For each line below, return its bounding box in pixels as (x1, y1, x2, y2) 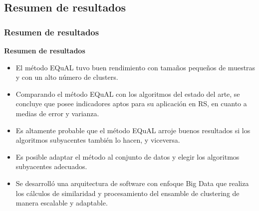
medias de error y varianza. (15, 108, 99, 118)
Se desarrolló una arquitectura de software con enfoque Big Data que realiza (15, 178, 249, 188)
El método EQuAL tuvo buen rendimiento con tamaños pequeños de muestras (15, 62, 256, 72)
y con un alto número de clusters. (15, 72, 118, 82)
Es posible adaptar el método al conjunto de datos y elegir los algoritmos (15, 151, 240, 162)
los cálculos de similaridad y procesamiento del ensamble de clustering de (15, 188, 240, 198)
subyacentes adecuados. (15, 161, 87, 172)
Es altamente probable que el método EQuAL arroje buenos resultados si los (15, 125, 251, 135)
